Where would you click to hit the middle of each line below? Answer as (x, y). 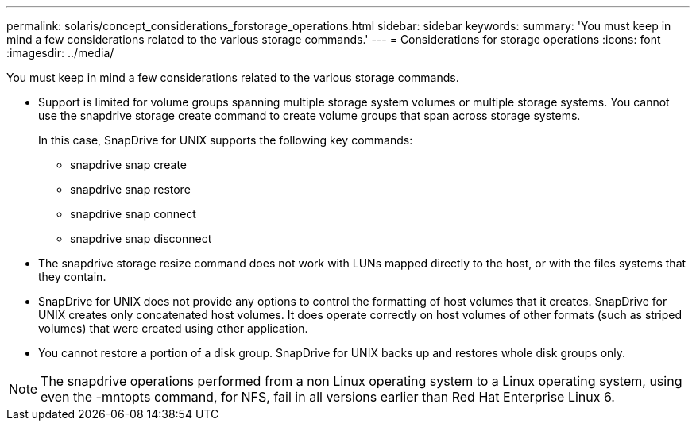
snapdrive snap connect (133, 214)
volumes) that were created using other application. (173, 328)
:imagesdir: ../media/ (60, 53)
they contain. (72, 277)
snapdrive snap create (128, 165)
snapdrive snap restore (130, 189)
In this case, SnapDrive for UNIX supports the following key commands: (226, 140)
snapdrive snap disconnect (141, 239)
